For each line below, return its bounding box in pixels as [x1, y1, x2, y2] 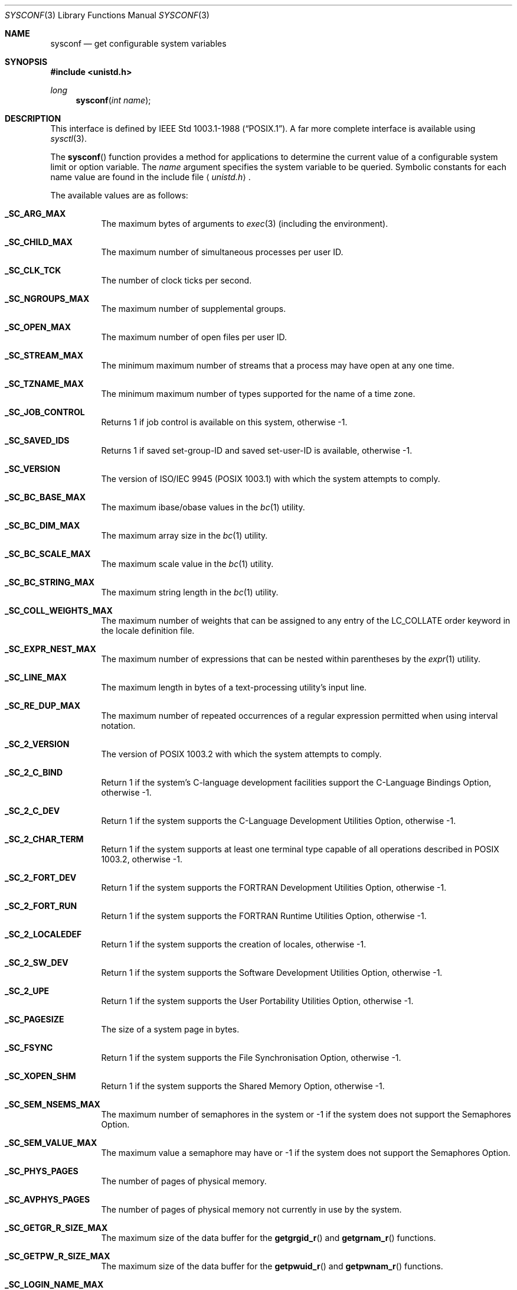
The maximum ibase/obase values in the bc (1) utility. [101, 502, 305, 512]
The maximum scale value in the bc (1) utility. [101, 559, 274, 569]
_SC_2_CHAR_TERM [5, 834, 84, 844]
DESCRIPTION [5, 113, 61, 123]
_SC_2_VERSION [5, 739, 70, 749]
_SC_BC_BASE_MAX [5, 492, 86, 502]
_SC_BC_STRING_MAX [5, 577, 95, 587]
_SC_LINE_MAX [5, 672, 67, 682]
